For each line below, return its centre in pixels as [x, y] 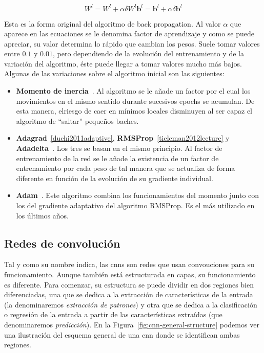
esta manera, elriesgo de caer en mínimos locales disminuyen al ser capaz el [134, 111]
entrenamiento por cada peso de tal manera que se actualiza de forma [126, 168]
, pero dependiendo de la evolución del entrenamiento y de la [148, 53]
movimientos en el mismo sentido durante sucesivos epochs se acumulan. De [135, 101]
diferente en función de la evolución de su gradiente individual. [115, 178]
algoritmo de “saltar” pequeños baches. [77, 120]
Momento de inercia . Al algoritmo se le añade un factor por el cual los [133, 91]
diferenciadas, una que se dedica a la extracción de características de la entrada [129, 294]
